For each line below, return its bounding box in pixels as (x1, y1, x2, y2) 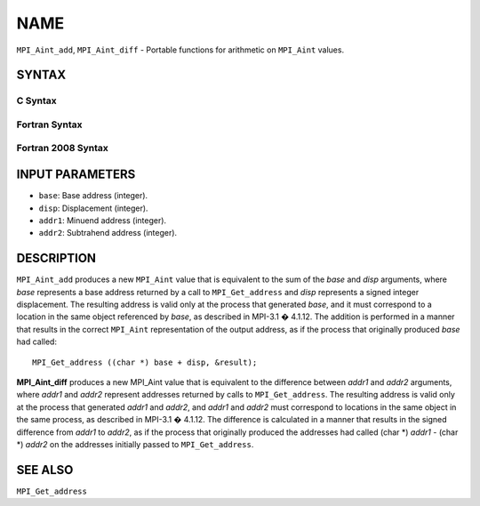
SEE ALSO (16, 462, 74, 478)
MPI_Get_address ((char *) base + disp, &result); (32, 357, 258, 367)
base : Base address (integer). (38, 190, 148, 201)
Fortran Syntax (16, 118, 83, 131)
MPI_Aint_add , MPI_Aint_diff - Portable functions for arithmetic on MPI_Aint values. (16, 44, 345, 55)
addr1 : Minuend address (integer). (38, 214, 167, 226)
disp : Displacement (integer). (38, 203, 148, 213)
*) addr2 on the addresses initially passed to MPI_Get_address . (16, 438, 254, 449)
